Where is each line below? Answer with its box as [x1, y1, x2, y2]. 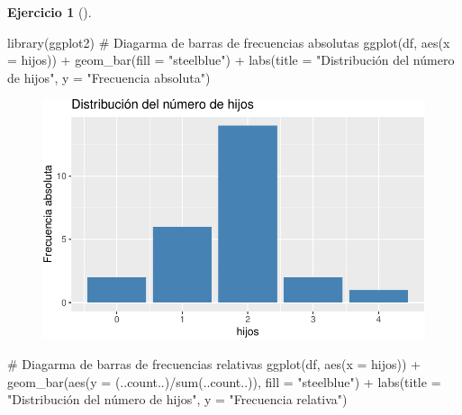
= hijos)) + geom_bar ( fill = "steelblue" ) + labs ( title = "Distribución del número [7, 50, 455, 69]
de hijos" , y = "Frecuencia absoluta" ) [7, 68, 211, 86]
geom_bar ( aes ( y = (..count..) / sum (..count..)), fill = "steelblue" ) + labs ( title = [7, 372, 441, 391]
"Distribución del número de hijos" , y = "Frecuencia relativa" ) [7, 390, 348, 409]
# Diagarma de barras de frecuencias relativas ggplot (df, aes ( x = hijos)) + [7, 354, 421, 373]
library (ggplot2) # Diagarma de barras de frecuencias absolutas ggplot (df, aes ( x [7, 32, 450, 51]
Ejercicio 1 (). [7, 3, 92, 21]
